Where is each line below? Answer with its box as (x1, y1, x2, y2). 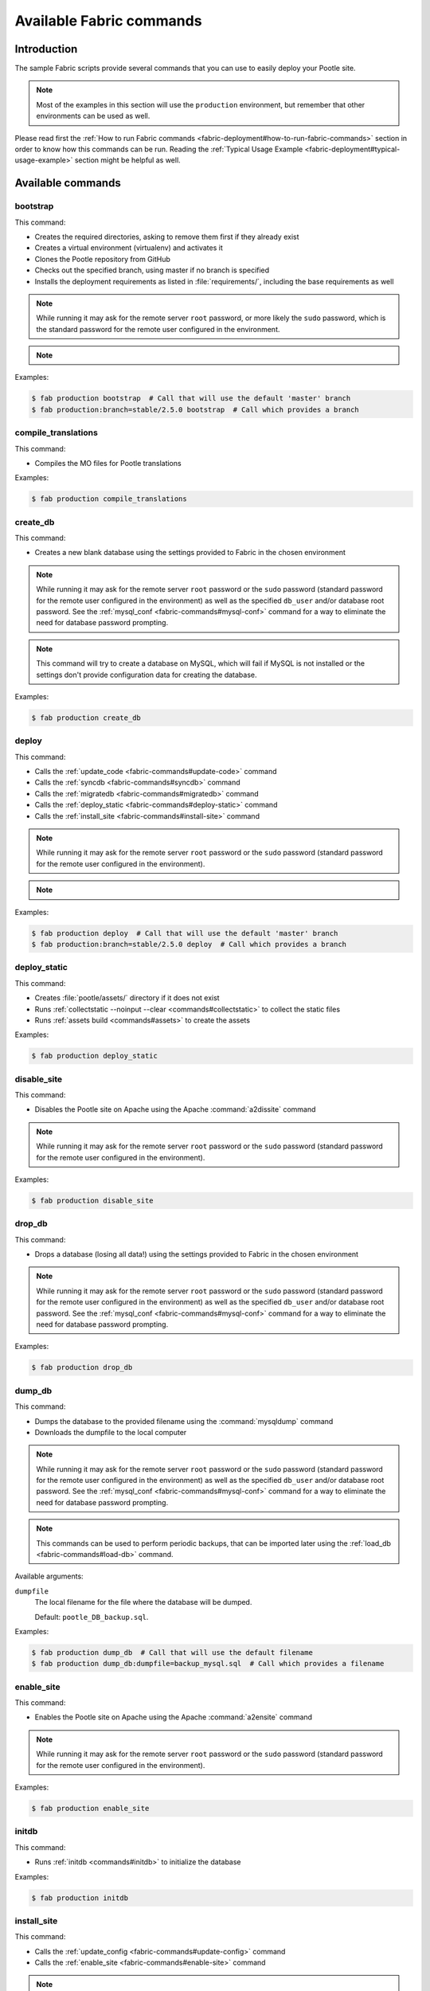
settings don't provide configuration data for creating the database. (36, 670, 257, 679)
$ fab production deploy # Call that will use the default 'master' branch (31, 929, 338, 937)
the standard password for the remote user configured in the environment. (36, 324, 280, 334)
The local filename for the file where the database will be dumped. (34, 1598, 252, 1607)
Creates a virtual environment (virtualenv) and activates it (34, 243, 223, 252)
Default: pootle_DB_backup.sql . (34, 1612, 149, 1621)
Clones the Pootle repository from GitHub (34, 254, 171, 264)
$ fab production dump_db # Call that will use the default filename (31, 1648, 314, 1657)
